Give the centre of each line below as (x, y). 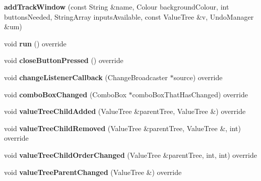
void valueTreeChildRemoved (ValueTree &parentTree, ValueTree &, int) (123, 128)
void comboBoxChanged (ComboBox (65, 94)
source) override (198, 77)
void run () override (35, 43)
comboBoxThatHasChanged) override (190, 94)
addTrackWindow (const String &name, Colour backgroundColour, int (117, 7)
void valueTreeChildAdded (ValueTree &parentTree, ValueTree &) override (125, 111)
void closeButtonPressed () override (64, 60)
